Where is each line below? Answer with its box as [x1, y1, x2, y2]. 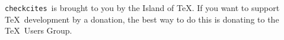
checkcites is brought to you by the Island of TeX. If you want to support [5, 2, 280, 13]
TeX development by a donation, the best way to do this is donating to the [5, 13, 279, 25]
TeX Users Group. [5, 24, 72, 37]
